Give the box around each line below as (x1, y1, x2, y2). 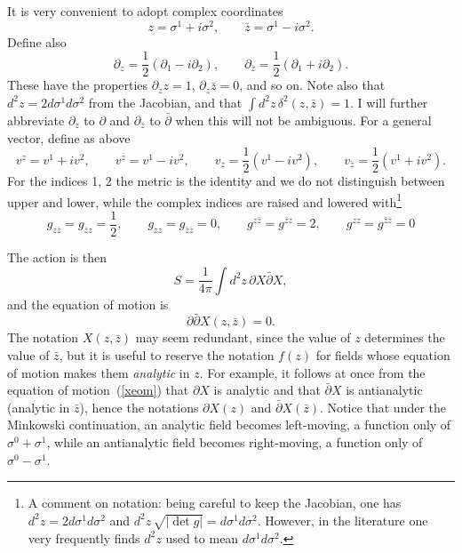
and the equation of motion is (7, 294, 169, 313)
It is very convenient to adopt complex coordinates (7, 2, 283, 20)
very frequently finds (28, 528, 140, 547)
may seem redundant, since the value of (135, 328, 351, 347)
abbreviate (7, 110, 65, 129)
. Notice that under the (320, 397, 447, 416)
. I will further (350, 92, 428, 111)
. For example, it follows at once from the (199, 363, 426, 381)
